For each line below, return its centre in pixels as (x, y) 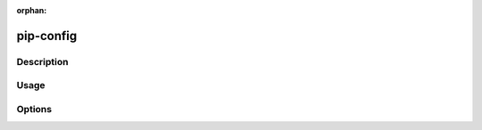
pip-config (47, 36)
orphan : (32, 10)
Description (42, 61)
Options (34, 109)
